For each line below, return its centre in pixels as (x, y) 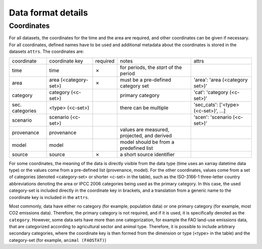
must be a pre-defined (146, 80)
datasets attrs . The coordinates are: (47, 51)
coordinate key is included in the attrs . (49, 197)
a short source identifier (147, 154)
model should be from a (147, 142)
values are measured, (144, 130)
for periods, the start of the (151, 67)
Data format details (49, 13)
